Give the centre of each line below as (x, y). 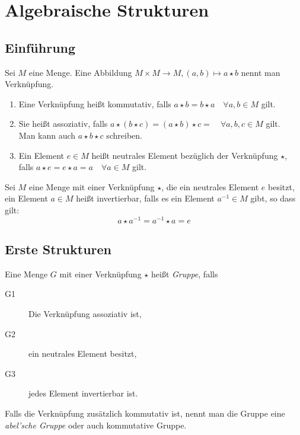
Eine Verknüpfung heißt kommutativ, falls (95, 103)
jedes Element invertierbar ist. (83, 393)
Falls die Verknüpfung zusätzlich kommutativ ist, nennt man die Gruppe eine (145, 413)
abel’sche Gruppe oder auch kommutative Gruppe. (96, 425)
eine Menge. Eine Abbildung (80, 72)
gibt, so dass (273, 198)
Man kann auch (47, 135)
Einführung (40, 47)
